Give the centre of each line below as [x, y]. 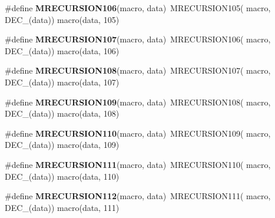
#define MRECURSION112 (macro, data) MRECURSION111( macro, [138, 196]
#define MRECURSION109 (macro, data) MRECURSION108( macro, [138, 102]
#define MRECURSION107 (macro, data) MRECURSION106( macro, [138, 39]
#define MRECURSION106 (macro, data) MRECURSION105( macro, [138, 8]
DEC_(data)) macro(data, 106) [62, 50]
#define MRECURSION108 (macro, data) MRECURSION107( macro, [138, 70]
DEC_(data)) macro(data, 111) [62, 207]
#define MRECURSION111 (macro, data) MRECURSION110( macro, [138, 164]
